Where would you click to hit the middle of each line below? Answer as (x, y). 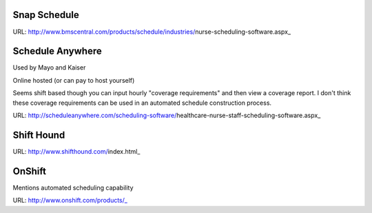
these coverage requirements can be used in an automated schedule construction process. (142, 103)
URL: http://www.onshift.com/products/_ (70, 201)
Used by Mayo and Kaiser (49, 68)
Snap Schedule (46, 15)
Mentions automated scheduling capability (73, 187)
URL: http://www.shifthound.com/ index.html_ (76, 151)
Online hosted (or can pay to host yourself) (74, 80)
